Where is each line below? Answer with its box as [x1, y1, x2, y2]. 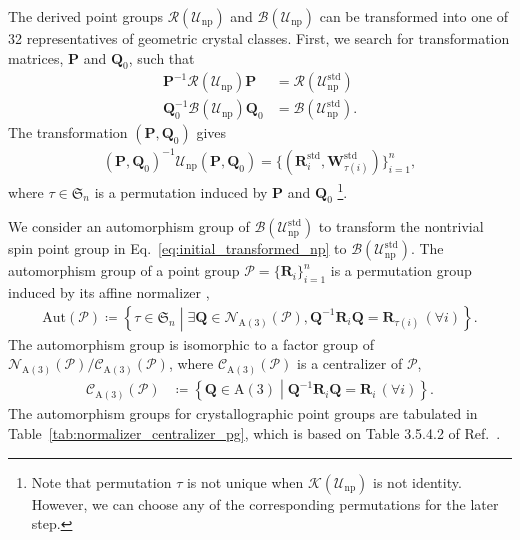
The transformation [8, 122, 128, 143]
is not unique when [186, 471, 304, 492]
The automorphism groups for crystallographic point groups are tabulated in [8, 403, 478, 424]
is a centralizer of [297, 353, 403, 374]
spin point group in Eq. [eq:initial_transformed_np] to [8, 238, 347, 259]
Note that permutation [31, 471, 172, 492]
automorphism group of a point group [8, 260, 240, 281]
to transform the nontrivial [318, 216, 484, 237]
